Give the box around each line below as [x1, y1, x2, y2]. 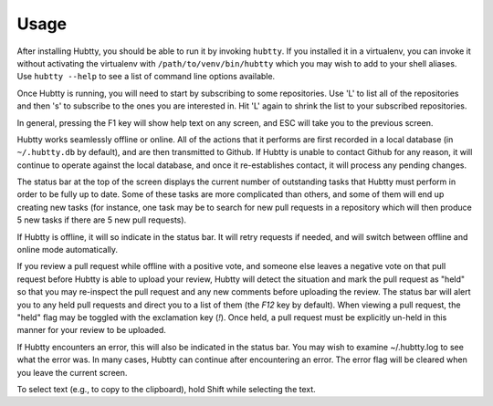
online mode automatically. [16, 245, 119, 255]
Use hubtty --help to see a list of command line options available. [16, 71, 276, 82]
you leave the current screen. [16, 367, 128, 378]
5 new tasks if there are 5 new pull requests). [16, 214, 187, 225]
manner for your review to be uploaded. [16, 325, 166, 336]
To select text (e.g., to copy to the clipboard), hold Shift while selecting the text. [16, 383, 317, 394]
